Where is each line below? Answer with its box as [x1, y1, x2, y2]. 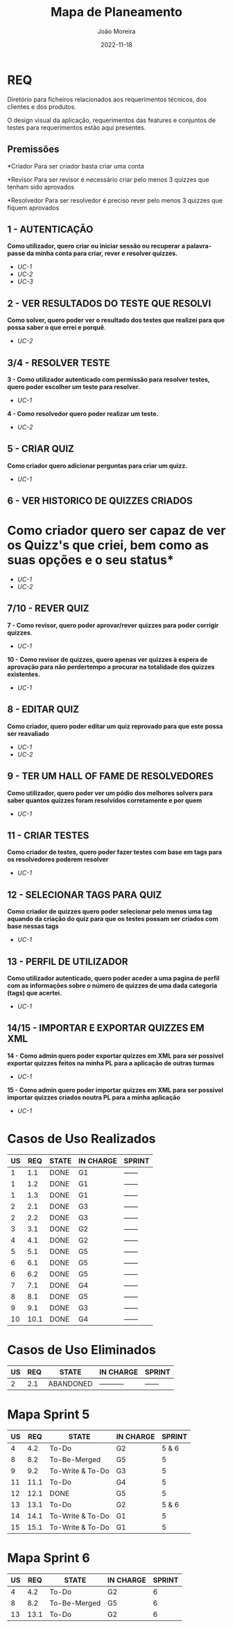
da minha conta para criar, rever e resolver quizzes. [26, 249, 178, 257]
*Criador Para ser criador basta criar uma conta [7, 162, 144, 170]
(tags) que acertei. [7, 988, 62, 997]
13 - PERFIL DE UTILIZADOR [7, 955, 128, 968]
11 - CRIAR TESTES [7, 830, 89, 841]
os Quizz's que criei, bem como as [7, 538, 209, 554]
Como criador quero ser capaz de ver [7, 523, 226, 538]
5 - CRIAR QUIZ [7, 443, 75, 455]
